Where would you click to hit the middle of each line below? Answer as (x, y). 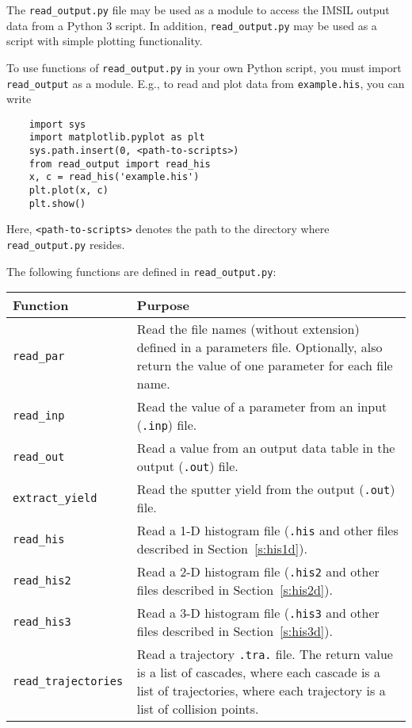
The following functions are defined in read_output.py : (141, 271)
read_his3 (42, 622)
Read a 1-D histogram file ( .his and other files (267, 531)
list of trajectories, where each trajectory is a (261, 691)
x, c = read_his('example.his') (114, 177)
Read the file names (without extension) (248, 329)
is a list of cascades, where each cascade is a (258, 672)
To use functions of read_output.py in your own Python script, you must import (204, 67)
